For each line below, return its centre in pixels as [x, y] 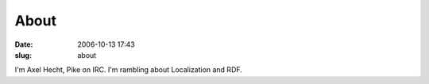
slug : [23, 55]
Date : [24, 44]
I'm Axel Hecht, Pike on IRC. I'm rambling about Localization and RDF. [128, 70]
